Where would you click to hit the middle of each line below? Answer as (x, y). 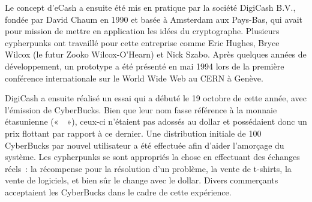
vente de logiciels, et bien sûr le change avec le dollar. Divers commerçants (142, 180)
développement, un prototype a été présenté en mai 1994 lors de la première (145, 66)
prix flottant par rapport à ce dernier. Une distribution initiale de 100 (133, 133)
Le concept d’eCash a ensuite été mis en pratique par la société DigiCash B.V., (150, 7)
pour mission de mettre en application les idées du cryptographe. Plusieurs (142, 31)
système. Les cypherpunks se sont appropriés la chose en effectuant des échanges (152, 157)
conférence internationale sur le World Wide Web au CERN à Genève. (134, 78)
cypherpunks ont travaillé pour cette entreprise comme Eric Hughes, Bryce (142, 42)
